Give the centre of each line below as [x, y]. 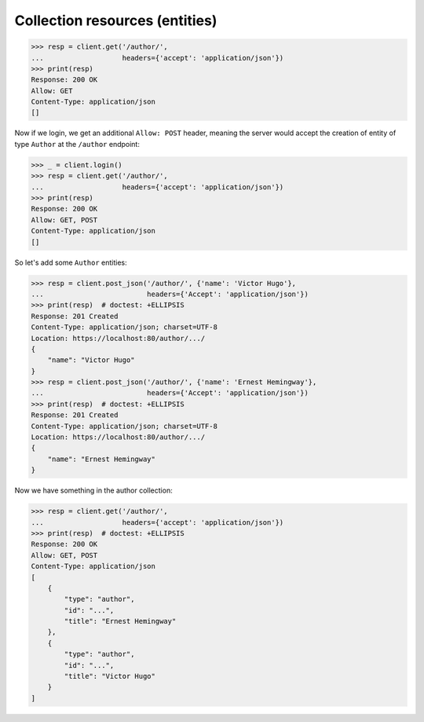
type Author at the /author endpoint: [77, 144]
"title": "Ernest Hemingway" [120, 621]
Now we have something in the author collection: [93, 490]
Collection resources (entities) [116, 20]
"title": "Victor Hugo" [110, 676]
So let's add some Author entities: [71, 262]
